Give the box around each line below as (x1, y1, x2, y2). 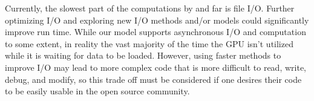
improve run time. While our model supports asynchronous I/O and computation (5, 25, 306, 38)
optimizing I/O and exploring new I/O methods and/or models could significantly (5, 13, 309, 26)
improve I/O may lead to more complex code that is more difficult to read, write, (5, 60, 306, 73)
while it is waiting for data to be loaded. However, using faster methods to (5, 49, 281, 62)
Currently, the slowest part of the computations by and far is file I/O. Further (5, 2, 295, 14)
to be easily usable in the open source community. (5, 85, 190, 97)
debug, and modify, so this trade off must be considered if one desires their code (5, 73, 302, 85)
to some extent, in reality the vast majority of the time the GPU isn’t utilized (5, 37, 293, 50)
